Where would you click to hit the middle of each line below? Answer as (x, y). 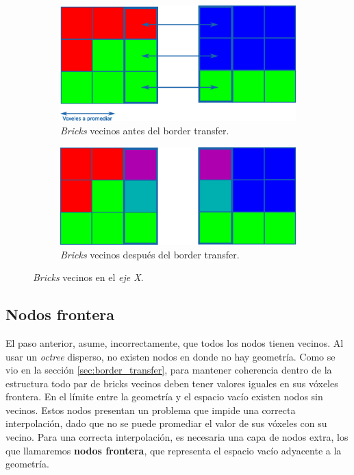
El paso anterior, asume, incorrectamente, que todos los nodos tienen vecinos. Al (175, 342)
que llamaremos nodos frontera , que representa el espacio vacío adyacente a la (174, 450)
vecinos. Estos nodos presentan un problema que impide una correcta (151, 410)
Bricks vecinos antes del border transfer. (145, 131)
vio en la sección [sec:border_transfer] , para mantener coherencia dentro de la (169, 370)
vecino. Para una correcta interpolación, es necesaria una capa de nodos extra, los (177, 437)
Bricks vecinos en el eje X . (88, 277)
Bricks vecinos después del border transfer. (150, 254)
